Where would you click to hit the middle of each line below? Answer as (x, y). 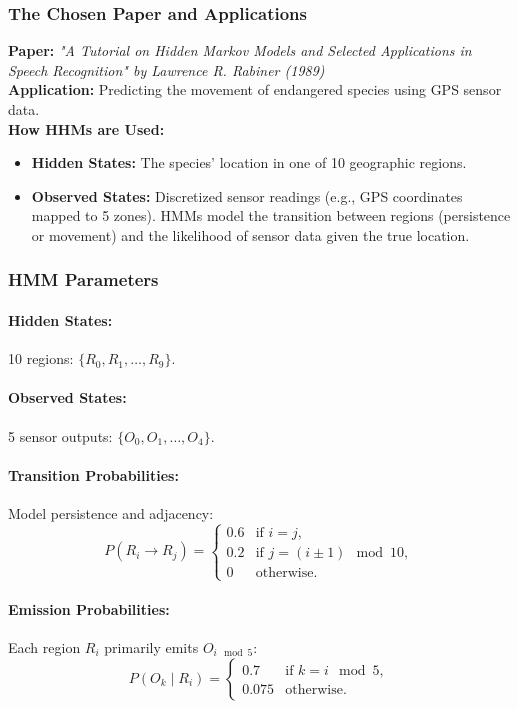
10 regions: (41, 358)
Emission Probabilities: (89, 608)
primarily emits (151, 646)
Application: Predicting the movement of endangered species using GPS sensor (255, 89)
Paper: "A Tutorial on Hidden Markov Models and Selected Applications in (240, 50)
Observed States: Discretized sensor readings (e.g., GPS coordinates (247, 195)
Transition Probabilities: (93, 474)
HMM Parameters (83, 279)
